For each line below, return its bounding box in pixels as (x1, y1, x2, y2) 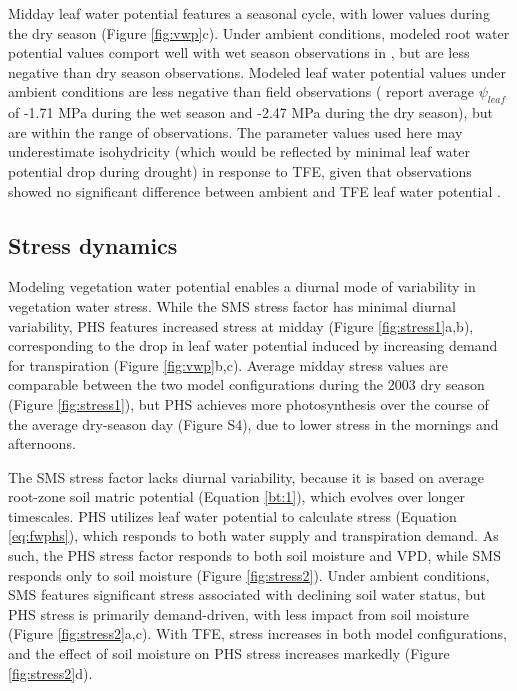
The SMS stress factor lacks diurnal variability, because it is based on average (8, 466, 484, 487)
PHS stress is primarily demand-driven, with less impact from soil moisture (8, 603, 470, 624)
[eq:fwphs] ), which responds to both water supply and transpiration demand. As (8, 525, 499, 546)
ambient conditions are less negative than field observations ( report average (8, 81, 475, 102)
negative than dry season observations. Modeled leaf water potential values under (8, 61, 506, 82)
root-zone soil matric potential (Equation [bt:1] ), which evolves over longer (8, 486, 466, 507)
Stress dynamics (8, 229, 178, 260)
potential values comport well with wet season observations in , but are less (8, 42, 470, 63)
